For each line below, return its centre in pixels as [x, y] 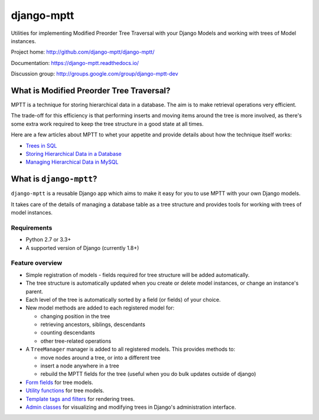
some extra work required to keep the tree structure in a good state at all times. [107, 123]
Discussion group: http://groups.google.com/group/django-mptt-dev [95, 74]
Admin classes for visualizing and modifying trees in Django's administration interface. [131, 407]
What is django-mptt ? [54, 179]
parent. [35, 291]
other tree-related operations [76, 341]
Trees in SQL [41, 145]
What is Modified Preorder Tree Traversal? [91, 91]
